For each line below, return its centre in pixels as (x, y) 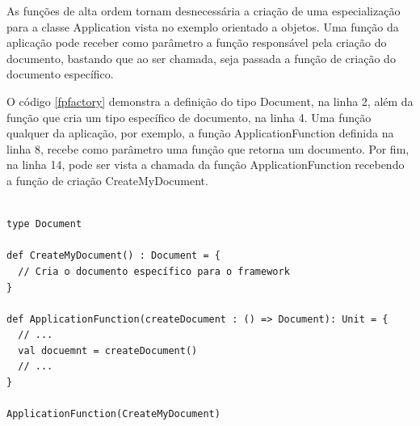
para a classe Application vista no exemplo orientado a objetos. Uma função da (203, 26)
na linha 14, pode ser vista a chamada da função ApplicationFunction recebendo (206, 164)
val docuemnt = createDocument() (108, 350)
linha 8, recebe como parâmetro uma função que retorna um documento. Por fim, (208, 148)
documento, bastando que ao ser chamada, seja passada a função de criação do (201, 58)
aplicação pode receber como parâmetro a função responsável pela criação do (197, 42)
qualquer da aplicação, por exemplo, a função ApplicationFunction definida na (200, 133)
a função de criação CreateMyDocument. (107, 180)
